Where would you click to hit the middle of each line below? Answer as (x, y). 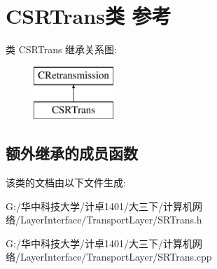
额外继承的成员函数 (72, 153)
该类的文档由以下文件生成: (66, 182)
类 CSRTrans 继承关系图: (61, 49)
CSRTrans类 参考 (89, 16)
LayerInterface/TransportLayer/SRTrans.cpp (116, 257)
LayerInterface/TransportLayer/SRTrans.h (111, 220)
